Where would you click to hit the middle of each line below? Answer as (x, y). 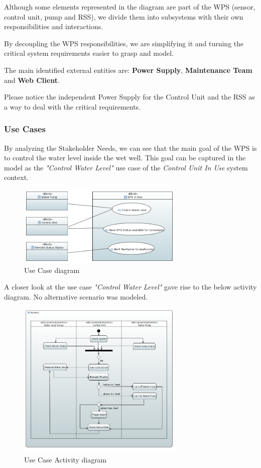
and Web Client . (32, 80)
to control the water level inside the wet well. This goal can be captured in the (125, 158)
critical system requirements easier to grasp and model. (89, 53)
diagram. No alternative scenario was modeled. (76, 296)
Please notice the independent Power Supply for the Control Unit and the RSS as (129, 97)
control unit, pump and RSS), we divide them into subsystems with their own (124, 16)
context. (16, 177)
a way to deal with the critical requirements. (73, 106)
